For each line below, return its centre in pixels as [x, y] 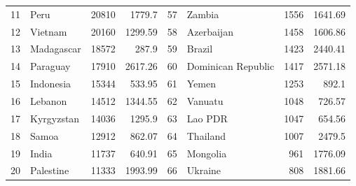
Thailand [206, 135]
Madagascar [56, 49]
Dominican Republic [231, 66]
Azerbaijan [210, 31]
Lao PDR [207, 118]
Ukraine [204, 170]
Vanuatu [205, 100]
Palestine [50, 170]
